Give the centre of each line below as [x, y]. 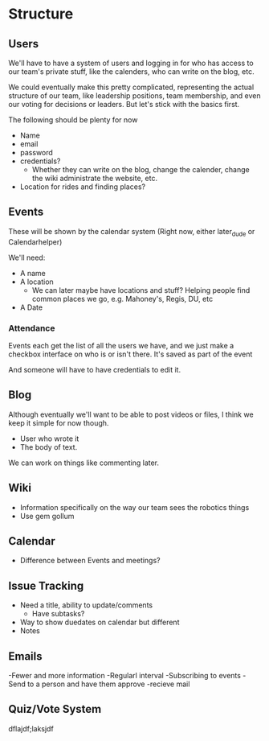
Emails [25, 656]
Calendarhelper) [35, 241]
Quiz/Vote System [55, 709]
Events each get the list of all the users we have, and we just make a [121, 345]
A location [37, 282]
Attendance [32, 328]
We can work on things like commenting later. [84, 463]
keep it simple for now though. [59, 422]
